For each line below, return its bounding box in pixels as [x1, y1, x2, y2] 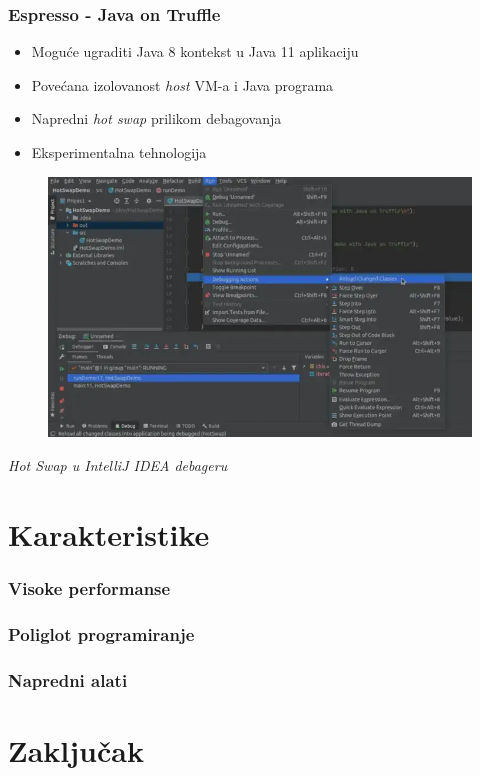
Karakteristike [8, 513, 210, 554]
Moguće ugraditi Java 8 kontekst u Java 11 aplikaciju [31, 41, 359, 62]
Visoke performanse [8, 575, 171, 600]
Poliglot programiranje [8, 621, 195, 646]
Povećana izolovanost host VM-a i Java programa [31, 74, 334, 95]
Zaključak [8, 729, 144, 770]
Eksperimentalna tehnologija [31, 142, 207, 162]
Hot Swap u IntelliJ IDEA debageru [8, 455, 228, 476]
